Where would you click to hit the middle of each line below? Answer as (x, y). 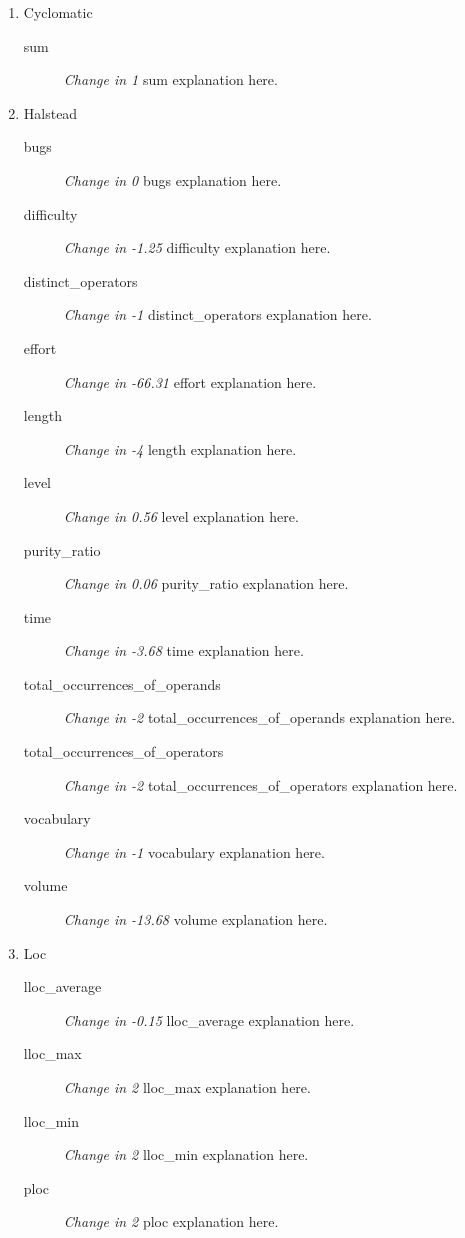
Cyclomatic (58, 12)
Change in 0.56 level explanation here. (181, 515)
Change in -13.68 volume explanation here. (195, 919)
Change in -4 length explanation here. (180, 448)
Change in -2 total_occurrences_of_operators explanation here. (260, 784)
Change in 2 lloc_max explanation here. (187, 1087)
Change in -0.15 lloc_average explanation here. (209, 1019)
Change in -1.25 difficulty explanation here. (197, 247)
